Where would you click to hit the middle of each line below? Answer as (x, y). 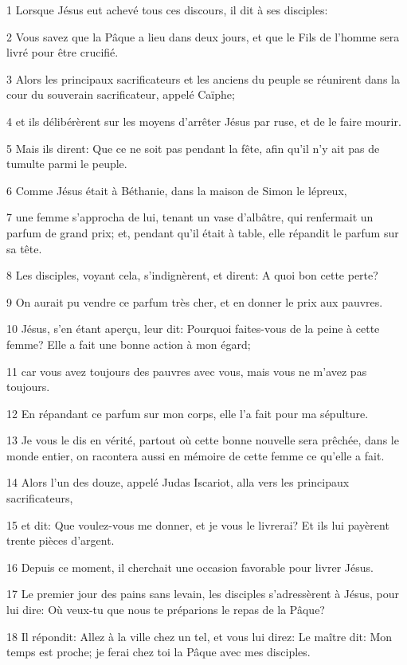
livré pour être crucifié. (63, 52)
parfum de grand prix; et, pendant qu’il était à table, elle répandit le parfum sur (203, 232)
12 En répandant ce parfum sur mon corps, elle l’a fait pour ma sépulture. (188, 413)
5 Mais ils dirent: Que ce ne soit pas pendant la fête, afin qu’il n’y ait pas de (193, 148)
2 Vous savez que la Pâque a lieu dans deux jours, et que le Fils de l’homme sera (203, 36)
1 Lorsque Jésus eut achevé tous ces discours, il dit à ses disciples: (167, 10)
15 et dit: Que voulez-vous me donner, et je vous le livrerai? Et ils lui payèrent (198, 524)
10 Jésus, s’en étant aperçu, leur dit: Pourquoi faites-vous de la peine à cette (193, 329)
